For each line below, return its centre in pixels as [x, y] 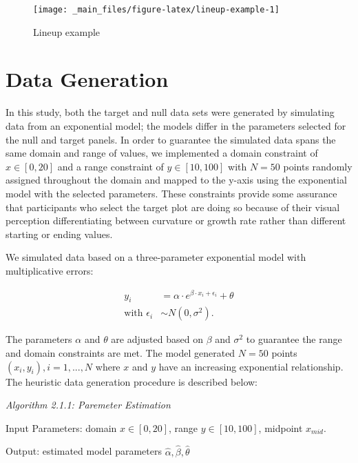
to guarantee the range [294, 339]
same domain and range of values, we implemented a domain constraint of [162, 153]
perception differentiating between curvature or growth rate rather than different [176, 220]
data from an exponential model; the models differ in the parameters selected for [176, 125]
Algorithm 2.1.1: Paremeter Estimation [88, 405]
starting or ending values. [59, 234]
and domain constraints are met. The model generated [120, 353]
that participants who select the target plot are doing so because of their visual [173, 207]
